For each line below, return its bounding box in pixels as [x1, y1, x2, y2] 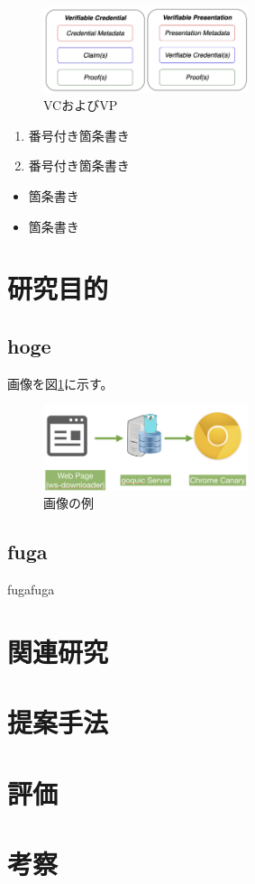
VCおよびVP [43, 96, 118, 115]
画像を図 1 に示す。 [7, 373, 114, 392]
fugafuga [7, 580, 55, 598]
